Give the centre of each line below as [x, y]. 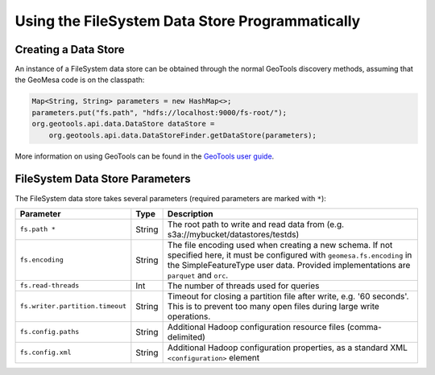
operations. [189, 316]
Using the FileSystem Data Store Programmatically [188, 21]
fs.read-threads [50, 286]
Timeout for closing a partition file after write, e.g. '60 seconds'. [288, 296]
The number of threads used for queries [243, 286]
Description [190, 213]
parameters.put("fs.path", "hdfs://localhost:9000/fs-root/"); [159, 112]
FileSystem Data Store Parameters [103, 179]
